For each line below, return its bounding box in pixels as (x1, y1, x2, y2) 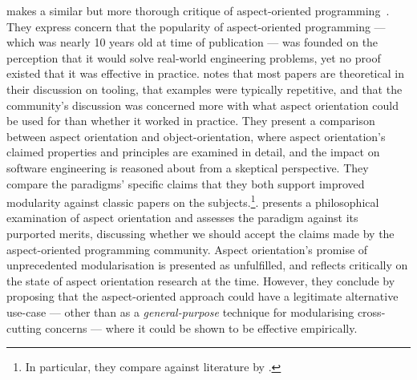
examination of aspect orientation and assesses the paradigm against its (6, 209, 358, 226)
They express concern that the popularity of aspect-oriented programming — (6, 18, 386, 34)
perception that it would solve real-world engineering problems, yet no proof (6, 49, 381, 66)
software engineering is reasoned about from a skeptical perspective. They (6, 159, 369, 176)
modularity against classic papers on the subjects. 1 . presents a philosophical (6, 192, 379, 210)
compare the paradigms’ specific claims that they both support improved (6, 175, 365, 192)
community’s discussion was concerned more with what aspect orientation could (6, 96, 399, 113)
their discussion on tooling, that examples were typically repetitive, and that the (6, 80, 403, 97)
